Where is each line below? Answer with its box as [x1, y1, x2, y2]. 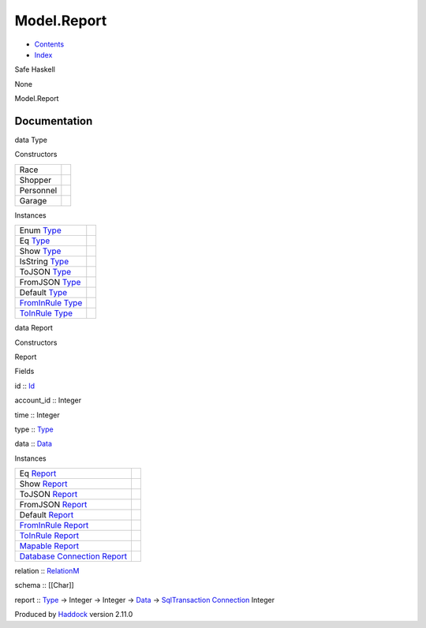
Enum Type [19, 225, 62, 236]
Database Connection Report [19, 551, 128, 562]
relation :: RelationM [14, 566, 80, 576]
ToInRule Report [19, 530, 79, 541]
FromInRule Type [19, 297, 83, 308]
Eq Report [19, 468, 57, 479]
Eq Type [19, 235, 50, 246]
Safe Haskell [14, 65, 55, 74]
